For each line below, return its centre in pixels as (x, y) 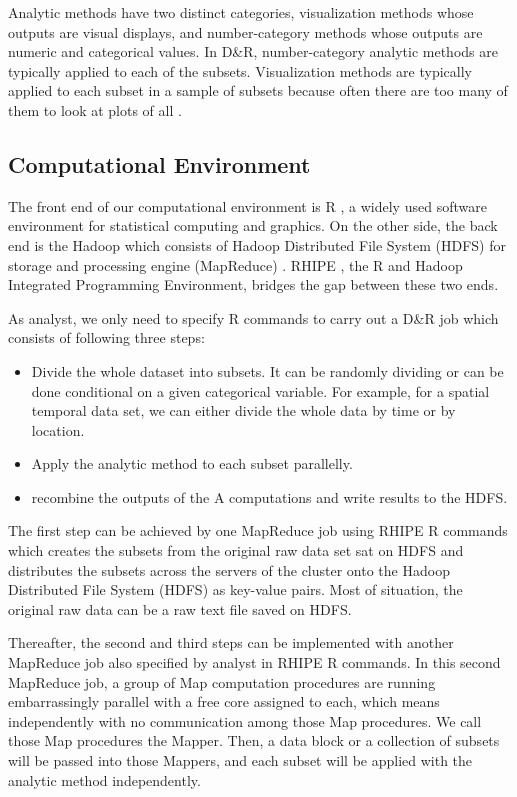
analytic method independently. (104, 779)
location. (58, 429)
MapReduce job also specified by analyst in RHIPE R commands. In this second (254, 662)
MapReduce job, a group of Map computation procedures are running (222, 681)
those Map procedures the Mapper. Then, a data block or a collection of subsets (254, 740)
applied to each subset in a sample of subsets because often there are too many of (258, 90)
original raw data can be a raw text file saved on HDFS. (180, 608)
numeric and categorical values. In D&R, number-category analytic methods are (253, 51)
